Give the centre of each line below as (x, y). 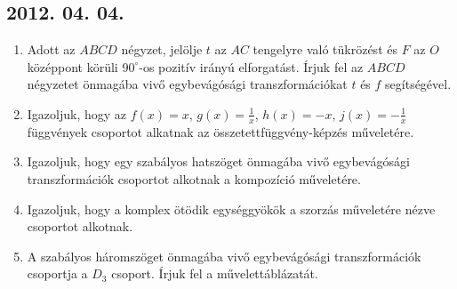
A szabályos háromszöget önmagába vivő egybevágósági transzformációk (224, 256)
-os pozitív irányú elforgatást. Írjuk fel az (251, 66)
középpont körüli (72, 66)
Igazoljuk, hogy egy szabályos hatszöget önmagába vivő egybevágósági (218, 161)
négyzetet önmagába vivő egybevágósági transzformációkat (187, 84)
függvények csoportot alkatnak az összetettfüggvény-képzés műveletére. (220, 131)
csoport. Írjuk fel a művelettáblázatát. (215, 273)
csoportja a (57, 273)
